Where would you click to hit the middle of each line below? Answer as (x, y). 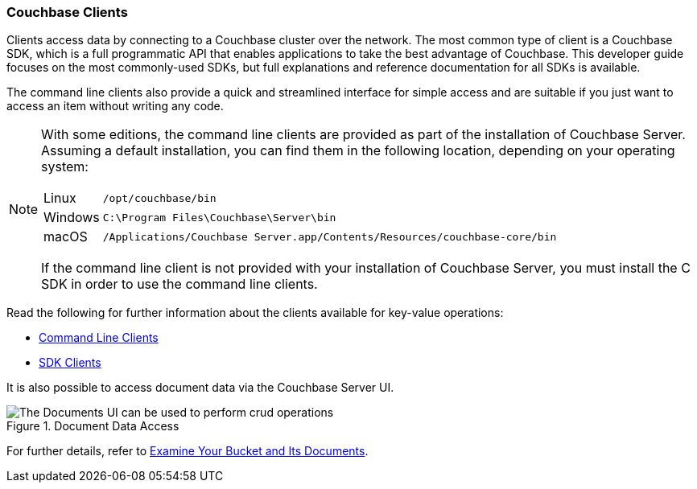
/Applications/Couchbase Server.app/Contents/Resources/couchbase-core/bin (330, 236)
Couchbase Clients (67, 12)
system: (65, 167)
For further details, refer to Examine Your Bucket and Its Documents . (188, 451)
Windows (72, 218)
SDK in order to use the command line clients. (179, 284)
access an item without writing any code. (115, 106)
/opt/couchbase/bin (159, 198)
